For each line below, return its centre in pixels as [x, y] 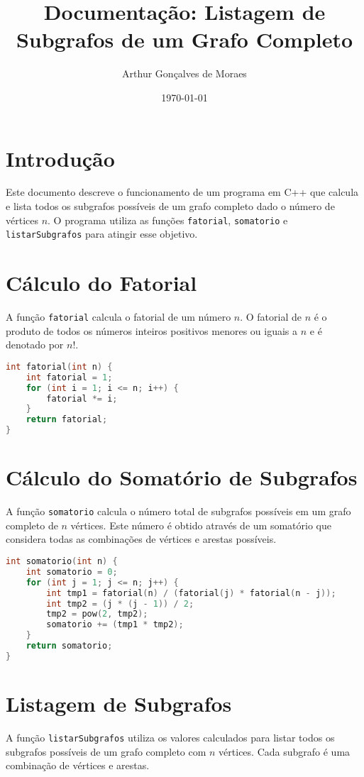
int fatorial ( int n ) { [59, 367]
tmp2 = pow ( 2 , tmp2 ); [97, 614]
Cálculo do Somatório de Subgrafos [182, 477]
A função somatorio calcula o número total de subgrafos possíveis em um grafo [178, 511]
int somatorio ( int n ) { [62, 561]
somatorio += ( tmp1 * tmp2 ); [115, 625]
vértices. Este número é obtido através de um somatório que [201, 525]
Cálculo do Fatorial [101, 283]
